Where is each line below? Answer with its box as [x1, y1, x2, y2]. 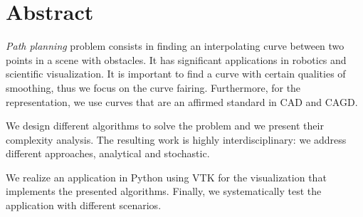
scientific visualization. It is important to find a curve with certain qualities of [6, 66, 346, 81]
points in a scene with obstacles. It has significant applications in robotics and [6, 52, 347, 67]
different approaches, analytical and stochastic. [6, 146, 210, 161]
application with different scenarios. [6, 198, 162, 213]
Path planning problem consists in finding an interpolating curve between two [6, 38, 344, 53]
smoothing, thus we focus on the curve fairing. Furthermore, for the [6, 80, 301, 95]
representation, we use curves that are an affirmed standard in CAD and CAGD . [6, 94, 358, 109]
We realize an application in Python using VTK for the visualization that [6, 169, 327, 184]
